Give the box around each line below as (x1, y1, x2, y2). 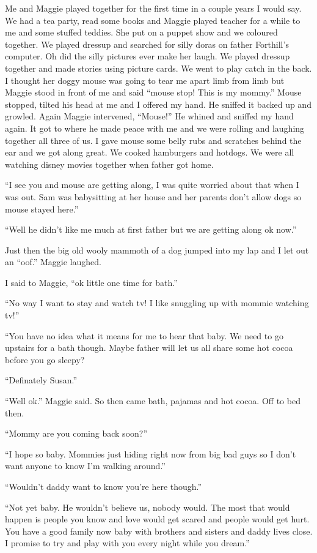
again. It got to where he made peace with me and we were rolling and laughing (5, 121, 305, 134)
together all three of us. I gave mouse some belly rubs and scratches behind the (5, 134, 302, 146)
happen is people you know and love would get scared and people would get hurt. (5, 513, 310, 525)
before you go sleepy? (5, 353, 85, 366)
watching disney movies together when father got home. (5, 157, 214, 170)
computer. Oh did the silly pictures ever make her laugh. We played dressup (5, 50, 290, 62)
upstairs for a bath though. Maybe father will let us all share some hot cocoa (5, 341, 293, 354)
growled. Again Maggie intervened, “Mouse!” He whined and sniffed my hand (5, 110, 294, 122)
